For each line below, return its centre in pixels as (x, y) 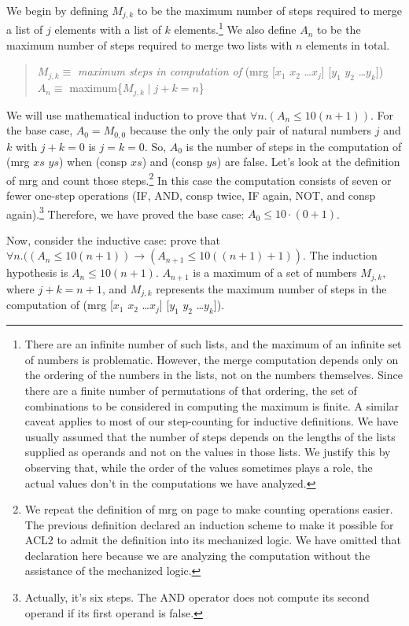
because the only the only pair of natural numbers (251, 130)
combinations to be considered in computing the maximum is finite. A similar (212, 405)
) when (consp (93, 162)
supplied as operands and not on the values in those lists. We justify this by (208, 452)
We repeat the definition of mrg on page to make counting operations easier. (209, 509)
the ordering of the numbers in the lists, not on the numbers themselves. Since (214, 375)
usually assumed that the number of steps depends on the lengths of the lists (210, 436)
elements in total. (348, 44)
